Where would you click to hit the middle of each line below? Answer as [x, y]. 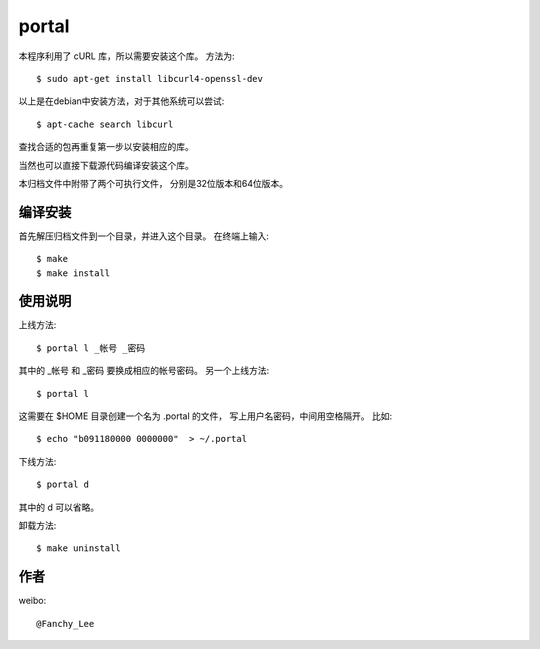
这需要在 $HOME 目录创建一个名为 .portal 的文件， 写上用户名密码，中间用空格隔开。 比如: [205, 416]
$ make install [73, 273]
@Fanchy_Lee [65, 623]
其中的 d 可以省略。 [59, 507]
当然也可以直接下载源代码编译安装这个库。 [106, 165]
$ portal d [63, 484]
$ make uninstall [78, 548]
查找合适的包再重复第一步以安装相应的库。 [106, 147]
